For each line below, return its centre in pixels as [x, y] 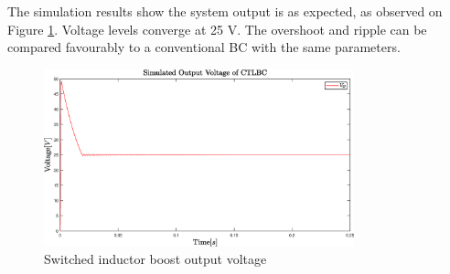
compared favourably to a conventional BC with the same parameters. [204, 47]
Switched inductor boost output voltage [155, 259]
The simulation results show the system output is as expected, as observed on [225, 11]
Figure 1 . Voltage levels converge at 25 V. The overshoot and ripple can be [217, 29]
